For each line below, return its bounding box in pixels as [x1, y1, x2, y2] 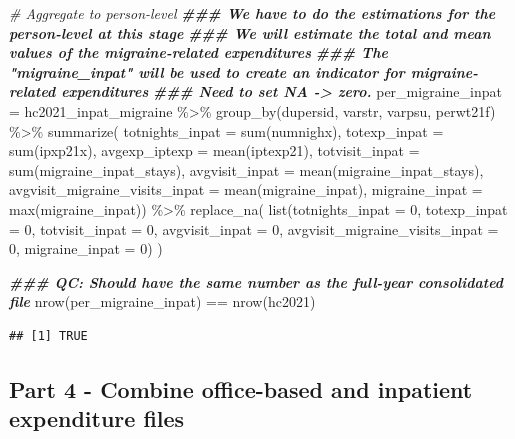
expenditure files [9, 403, 185, 434]
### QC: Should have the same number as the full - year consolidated [9, 271, 504, 292]
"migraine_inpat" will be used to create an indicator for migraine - [9, 61, 479, 82]
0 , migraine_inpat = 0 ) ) [9, 238, 163, 259]
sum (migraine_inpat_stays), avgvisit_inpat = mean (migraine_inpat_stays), [9, 159, 484, 180]
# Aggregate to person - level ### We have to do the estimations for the [9, 3, 496, 23]
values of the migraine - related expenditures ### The [9, 42, 388, 63]
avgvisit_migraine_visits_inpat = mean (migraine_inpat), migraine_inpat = [9, 179, 483, 200]
